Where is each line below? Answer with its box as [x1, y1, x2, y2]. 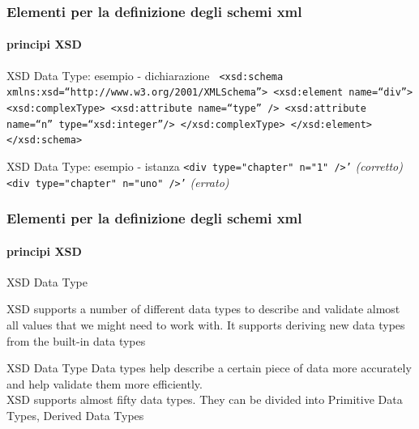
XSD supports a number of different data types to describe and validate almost [6, 300, 400, 317]
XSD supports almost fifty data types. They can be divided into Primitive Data [6, 391, 403, 408]
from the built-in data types [6, 332, 146, 349]
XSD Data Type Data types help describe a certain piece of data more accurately [6, 359, 412, 376]
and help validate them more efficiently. [6, 375, 203, 392]
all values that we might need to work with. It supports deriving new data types [6, 316, 405, 333]
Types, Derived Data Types [6, 407, 144, 424]
